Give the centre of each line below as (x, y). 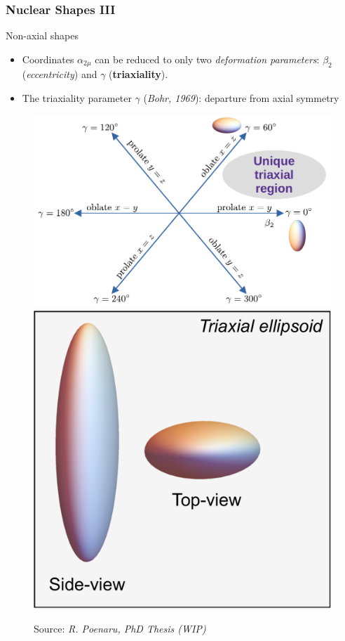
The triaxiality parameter (77, 97)
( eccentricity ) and (60, 74)
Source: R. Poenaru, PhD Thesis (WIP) (120, 629)
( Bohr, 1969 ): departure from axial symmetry (241, 97)
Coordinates (48, 59)
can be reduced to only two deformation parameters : (207, 59)
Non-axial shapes (42, 35)
